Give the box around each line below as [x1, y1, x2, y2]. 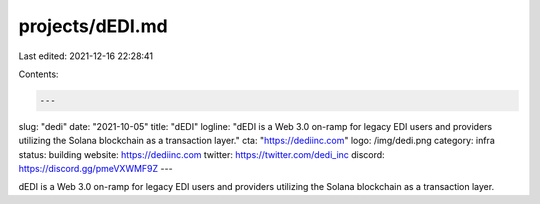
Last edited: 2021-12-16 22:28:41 [18, 50, 154, 62]
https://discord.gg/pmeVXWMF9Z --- [18, 163, 174, 175]
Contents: [18, 68, 59, 80]
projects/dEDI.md [18, 15, 169, 37]
